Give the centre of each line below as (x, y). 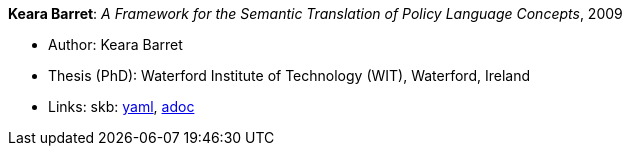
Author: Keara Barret (115, 44)
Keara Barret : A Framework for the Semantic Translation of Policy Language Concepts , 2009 (315, 13)
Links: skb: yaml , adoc (121, 106)
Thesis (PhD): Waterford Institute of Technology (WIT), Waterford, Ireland (289, 75)
